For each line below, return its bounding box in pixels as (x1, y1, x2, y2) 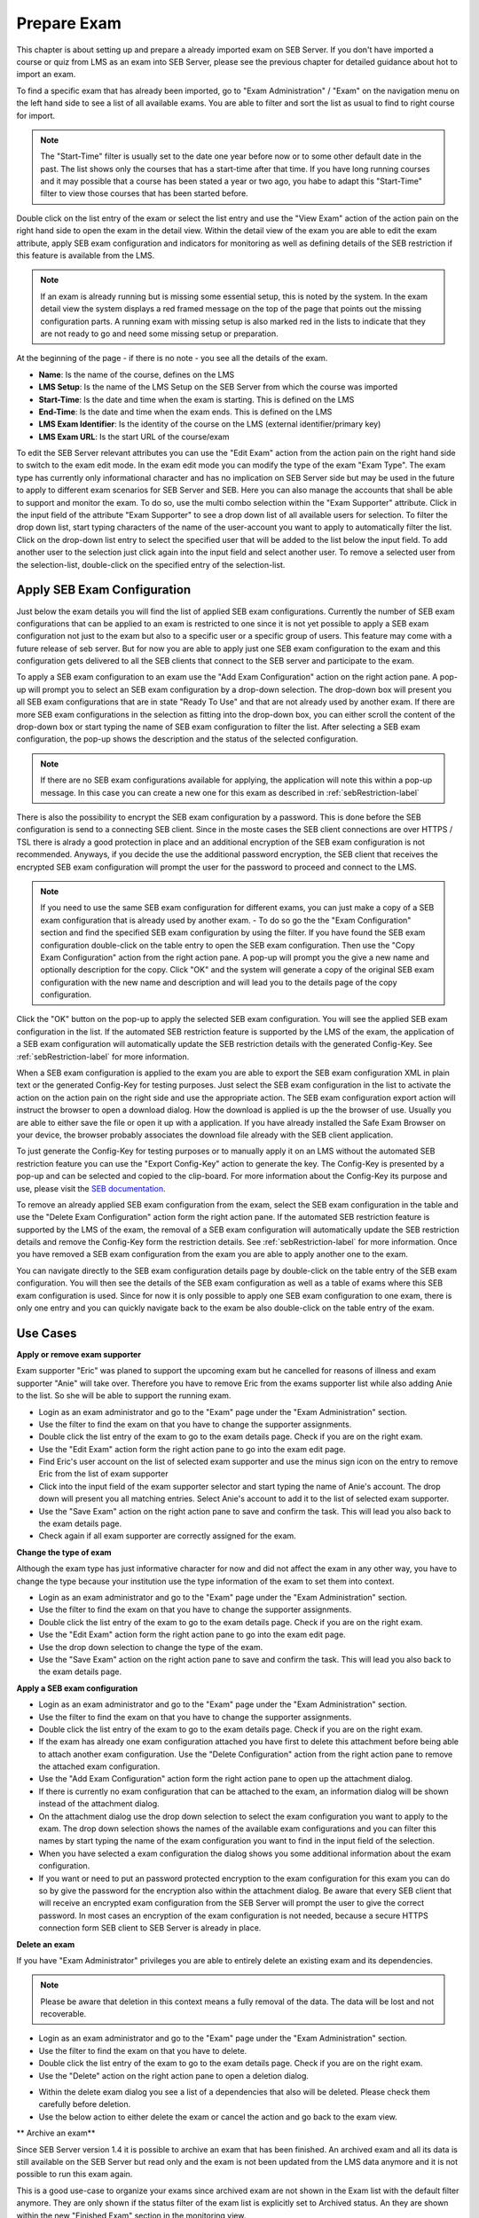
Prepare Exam (16, 13, 122, 33)
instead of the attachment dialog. (38, 1798, 160, 1809)
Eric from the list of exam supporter (38, 1468, 169, 1479)
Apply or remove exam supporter (16, 1349, 142, 1359)
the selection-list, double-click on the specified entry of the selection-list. (16, 559, 286, 570)
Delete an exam (16, 1939, 75, 1949)
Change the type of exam (16, 1546, 112, 1557)
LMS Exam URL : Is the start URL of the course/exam (38, 431, 230, 442)
